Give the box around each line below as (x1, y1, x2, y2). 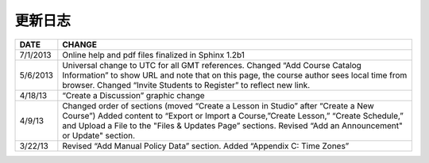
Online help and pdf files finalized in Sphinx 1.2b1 (62, 49, 245, 60)
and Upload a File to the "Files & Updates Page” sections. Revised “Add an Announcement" (62, 119, 403, 131)
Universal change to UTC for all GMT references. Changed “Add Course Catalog (62, 59, 361, 70)
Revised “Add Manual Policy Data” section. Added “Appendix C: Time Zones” (62, 140, 350, 151)
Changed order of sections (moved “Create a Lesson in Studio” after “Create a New (62, 100, 375, 111)
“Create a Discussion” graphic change (62, 89, 206, 100)
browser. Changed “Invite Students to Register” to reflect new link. (62, 79, 311, 90)
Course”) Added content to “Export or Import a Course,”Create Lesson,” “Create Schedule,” (62, 110, 404, 121)
